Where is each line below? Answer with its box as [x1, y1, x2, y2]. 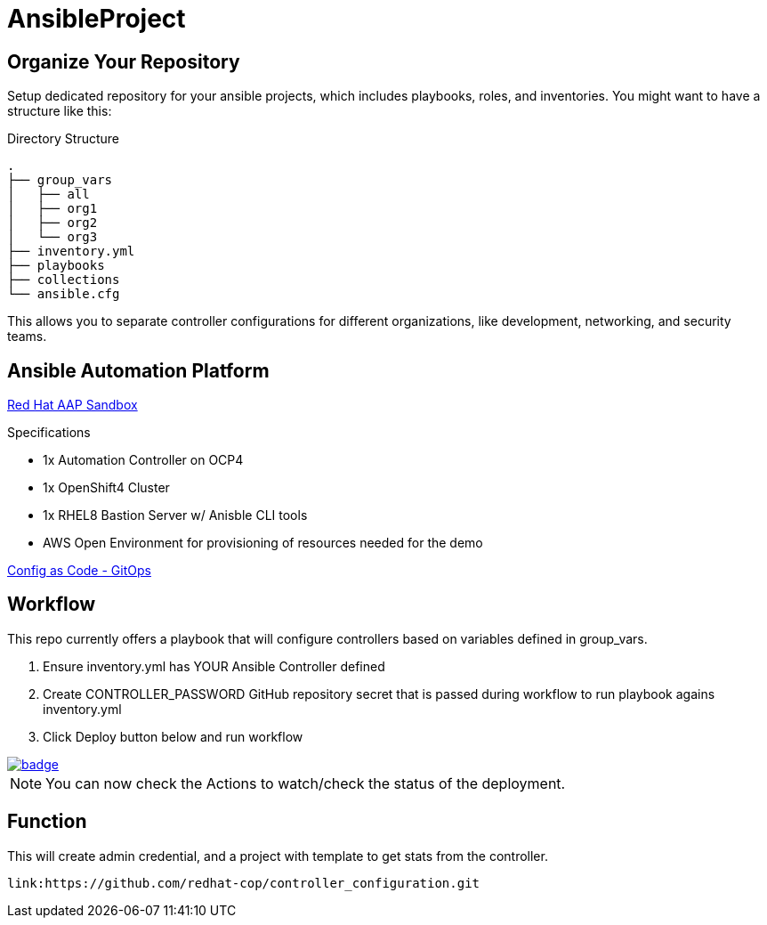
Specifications [7, 425, 91, 441]
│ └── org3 [7, 230, 98, 245]
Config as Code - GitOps [7, 563, 151, 579]
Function [7, 810, 87, 833]
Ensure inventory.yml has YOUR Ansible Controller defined [43, 658, 385, 674]
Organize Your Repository [7, 50, 240, 73]
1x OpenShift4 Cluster [43, 480, 170, 496]
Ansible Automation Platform [7, 359, 270, 382]
